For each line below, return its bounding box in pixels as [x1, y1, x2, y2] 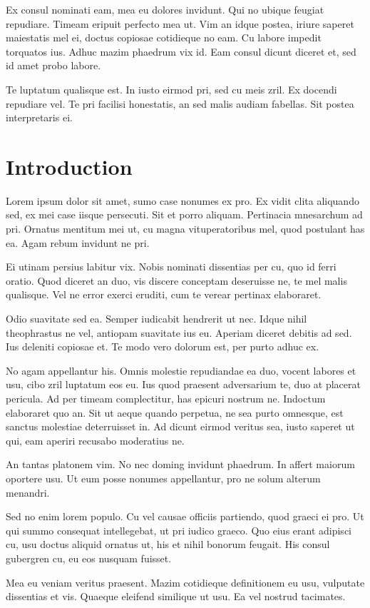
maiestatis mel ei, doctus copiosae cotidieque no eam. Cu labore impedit [6, 30, 322, 45]
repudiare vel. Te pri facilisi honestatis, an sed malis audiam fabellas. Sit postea [6, 96, 354, 111]
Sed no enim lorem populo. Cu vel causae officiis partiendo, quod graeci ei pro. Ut [6, 509, 364, 524]
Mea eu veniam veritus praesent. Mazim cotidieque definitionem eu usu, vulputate [6, 574, 365, 589]
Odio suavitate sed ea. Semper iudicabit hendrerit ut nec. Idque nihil [6, 311, 307, 326]
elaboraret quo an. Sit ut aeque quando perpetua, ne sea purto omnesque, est [6, 405, 344, 420]
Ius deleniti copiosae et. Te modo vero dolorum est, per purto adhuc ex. [6, 339, 319, 354]
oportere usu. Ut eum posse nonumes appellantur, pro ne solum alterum [6, 470, 321, 485]
